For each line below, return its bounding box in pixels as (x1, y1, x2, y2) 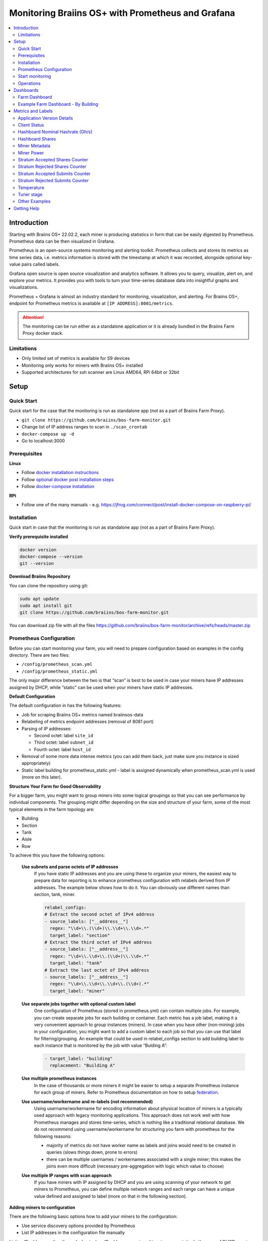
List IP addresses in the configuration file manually (21, 1230, 125, 1236)
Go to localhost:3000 (21, 437, 65, 444)
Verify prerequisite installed (9, 534, 68, 540)
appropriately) (21, 760, 51, 766)
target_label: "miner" (50, 988, 105, 994)
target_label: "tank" (50, 961, 103, 966)
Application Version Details (18, 115, 73, 121)
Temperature (18, 184, 45, 191)
